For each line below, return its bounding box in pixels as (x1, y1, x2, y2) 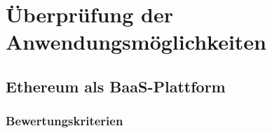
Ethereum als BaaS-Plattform (6, 75, 226, 97)
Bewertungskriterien (6, 112, 123, 129)
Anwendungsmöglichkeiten (6, 27, 266, 56)
